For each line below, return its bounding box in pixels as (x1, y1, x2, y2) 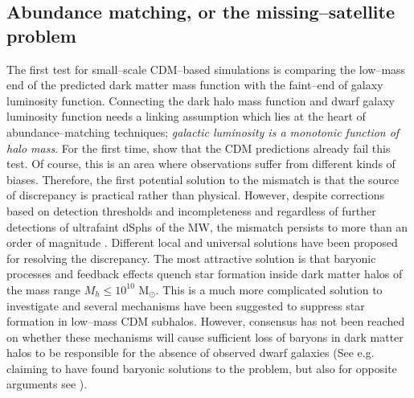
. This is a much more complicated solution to (155, 281, 383, 297)
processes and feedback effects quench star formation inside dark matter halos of (6, 265, 403, 282)
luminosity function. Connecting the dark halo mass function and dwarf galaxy (6, 92, 395, 109)
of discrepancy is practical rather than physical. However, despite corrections (6, 187, 385, 203)
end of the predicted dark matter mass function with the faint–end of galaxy (6, 76, 383, 93)
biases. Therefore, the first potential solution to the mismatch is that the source (6, 170, 400, 187)
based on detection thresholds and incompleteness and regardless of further (6, 202, 376, 219)
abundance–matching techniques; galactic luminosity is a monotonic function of (6, 123, 400, 140)
